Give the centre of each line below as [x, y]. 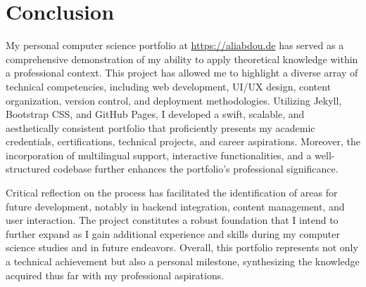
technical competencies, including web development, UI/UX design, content [169, 86]
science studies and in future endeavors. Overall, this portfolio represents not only [182, 247]
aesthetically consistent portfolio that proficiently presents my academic [160, 127]
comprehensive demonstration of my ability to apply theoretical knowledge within [182, 59]
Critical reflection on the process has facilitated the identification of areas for [172, 193]
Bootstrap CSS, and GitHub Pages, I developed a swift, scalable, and [155, 114]
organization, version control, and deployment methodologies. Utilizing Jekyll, [174, 100]
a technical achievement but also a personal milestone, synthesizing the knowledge [183, 261]
